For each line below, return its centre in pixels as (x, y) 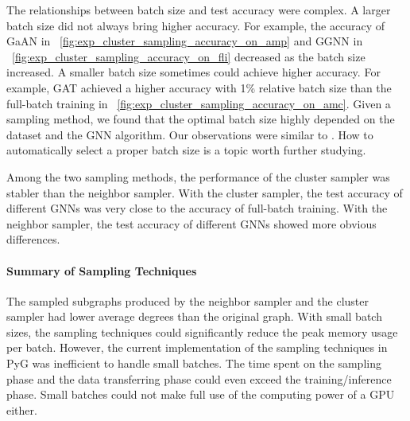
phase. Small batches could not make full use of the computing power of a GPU (201, 394)
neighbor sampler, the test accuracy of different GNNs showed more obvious (191, 223)
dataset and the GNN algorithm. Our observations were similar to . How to (190, 134)
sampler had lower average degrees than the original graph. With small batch (194, 316)
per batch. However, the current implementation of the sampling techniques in (197, 347)
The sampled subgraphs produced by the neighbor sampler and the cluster (188, 300)
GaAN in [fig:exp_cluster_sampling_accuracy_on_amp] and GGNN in (185, 41)
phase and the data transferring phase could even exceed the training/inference (199, 378)
